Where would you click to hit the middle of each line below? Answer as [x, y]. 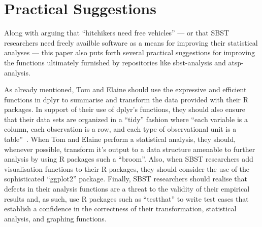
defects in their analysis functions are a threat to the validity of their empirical [127, 189]
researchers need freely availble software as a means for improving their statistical [131, 42]
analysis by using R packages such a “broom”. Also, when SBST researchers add [129, 159]
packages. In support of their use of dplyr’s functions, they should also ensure [125, 109]
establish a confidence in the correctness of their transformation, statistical [120, 209]
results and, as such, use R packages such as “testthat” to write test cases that [126, 198]
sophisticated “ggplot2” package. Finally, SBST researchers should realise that [126, 179]
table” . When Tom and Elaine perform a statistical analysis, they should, [120, 139]
